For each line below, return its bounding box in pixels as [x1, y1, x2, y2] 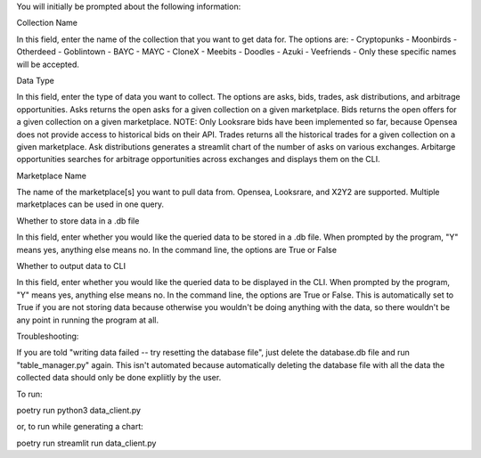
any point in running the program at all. [16, 315, 159, 325]
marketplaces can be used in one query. [16, 199, 165, 209]
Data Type [16, 75, 55, 86]
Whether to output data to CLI [16, 261, 126, 272]
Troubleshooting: [16, 331, 79, 341]
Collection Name [16, 18, 77, 29]
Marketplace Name [16, 170, 86, 181]
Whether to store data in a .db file [16, 215, 140, 226]
